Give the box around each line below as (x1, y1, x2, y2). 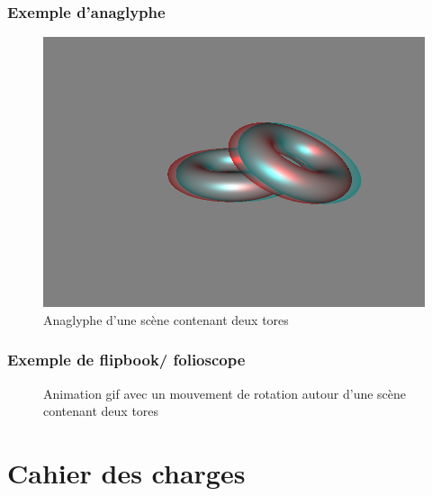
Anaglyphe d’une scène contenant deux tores (43, 310, 289, 329)
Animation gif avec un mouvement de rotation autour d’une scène (43, 383, 407, 402)
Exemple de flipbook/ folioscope (7, 348, 246, 371)
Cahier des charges (7, 454, 246, 491)
